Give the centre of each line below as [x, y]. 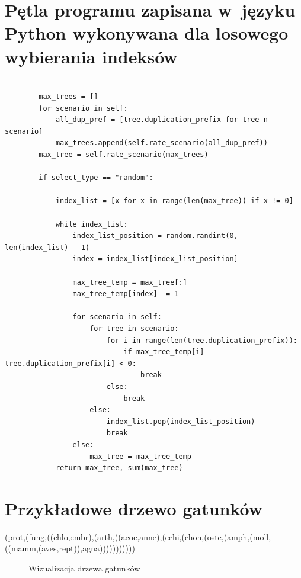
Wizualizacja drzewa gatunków [84, 568]
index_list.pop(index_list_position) [181, 421]
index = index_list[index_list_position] [155, 259]
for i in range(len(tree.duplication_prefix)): [202, 340]
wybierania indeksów [91, 56]
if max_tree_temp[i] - [168, 352]
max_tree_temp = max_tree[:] [130, 282]
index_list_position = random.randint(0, [155, 236]
